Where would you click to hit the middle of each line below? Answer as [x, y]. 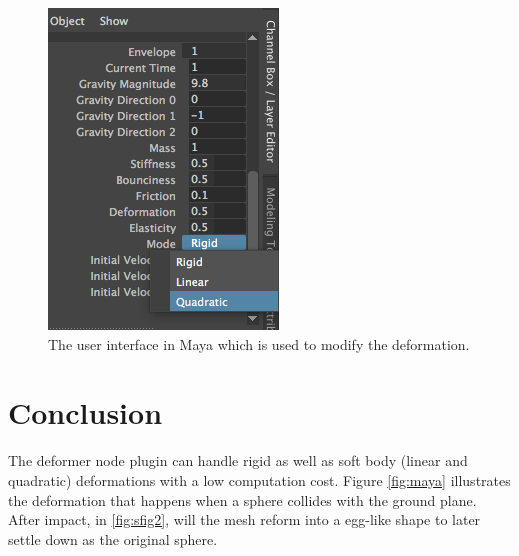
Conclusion [85, 412]
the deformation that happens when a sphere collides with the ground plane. [242, 499]
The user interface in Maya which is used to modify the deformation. [259, 343]
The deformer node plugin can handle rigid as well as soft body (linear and [238, 460]
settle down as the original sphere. [113, 538]
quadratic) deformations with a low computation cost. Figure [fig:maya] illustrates [259, 479]
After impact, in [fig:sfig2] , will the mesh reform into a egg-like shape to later [244, 519]
